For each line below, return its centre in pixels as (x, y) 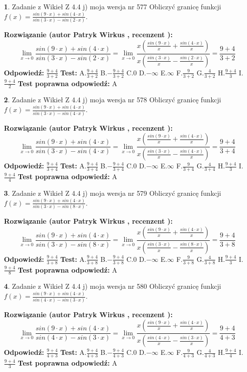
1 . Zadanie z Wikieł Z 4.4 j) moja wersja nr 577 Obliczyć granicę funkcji (112, 6)
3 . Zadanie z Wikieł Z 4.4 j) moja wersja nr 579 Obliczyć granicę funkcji (112, 193)
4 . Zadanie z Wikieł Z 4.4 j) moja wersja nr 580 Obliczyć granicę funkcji (112, 286)
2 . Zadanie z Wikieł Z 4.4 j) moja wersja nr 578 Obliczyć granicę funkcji (112, 100)
